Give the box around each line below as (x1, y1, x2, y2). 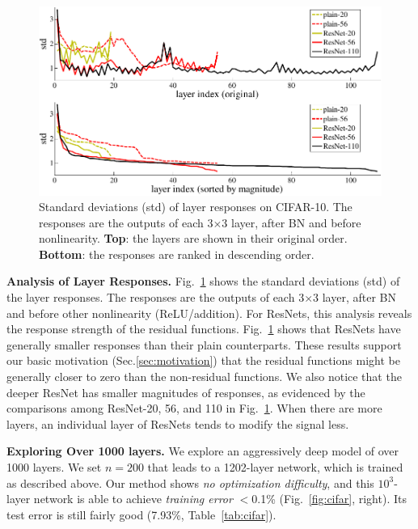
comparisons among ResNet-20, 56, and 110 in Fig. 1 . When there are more (6, 400, 382, 417)
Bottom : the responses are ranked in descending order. (39, 245, 315, 262)
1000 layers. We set (6, 459, 102, 475)
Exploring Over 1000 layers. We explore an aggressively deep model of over (6, 442, 399, 459)
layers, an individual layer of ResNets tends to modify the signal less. (6, 415, 349, 432)
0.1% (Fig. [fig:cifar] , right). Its (251, 490, 407, 507)
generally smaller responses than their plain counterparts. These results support (6, 336, 402, 353)
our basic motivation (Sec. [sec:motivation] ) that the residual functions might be (6, 352, 400, 369)
